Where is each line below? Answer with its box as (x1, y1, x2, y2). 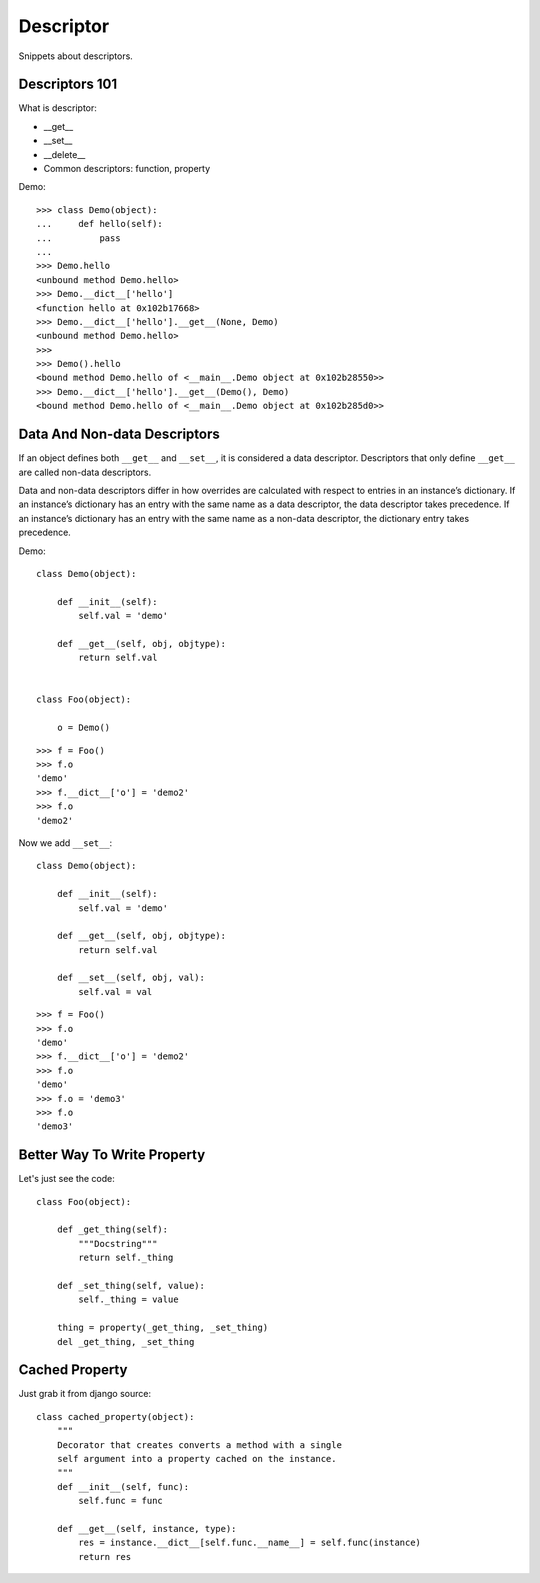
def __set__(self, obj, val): (56, 972, 205, 984)
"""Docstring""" (78, 1238, 158, 1249)
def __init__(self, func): (56, 1481, 190, 1492)
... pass (36, 232, 121, 244)
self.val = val (78, 986, 153, 997)
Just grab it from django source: (18, 1388, 152, 1400)
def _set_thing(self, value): (56, 1280, 205, 1291)
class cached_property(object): (36, 1411, 195, 1422)
